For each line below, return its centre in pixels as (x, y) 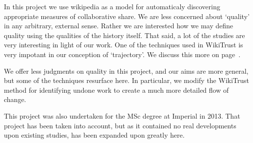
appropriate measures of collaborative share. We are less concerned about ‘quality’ (127, 16)
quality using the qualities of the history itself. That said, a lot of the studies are (125, 35)
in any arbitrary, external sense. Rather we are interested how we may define (119, 26)
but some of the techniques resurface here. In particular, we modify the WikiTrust (126, 80)
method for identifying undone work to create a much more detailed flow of (116, 90)
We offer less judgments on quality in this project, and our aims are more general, (126, 71)
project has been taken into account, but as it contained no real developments (120, 125)
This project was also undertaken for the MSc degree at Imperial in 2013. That (122, 115)
